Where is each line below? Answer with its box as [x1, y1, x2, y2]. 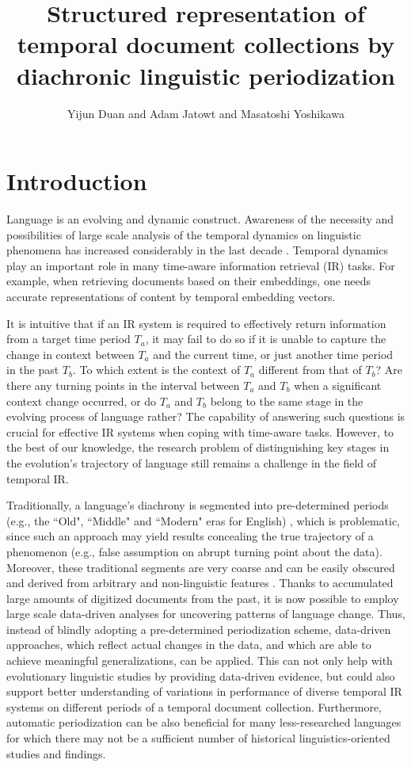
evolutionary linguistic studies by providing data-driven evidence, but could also [6, 667, 395, 684]
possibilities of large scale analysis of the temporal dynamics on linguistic [6, 226, 361, 242]
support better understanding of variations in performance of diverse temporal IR [6, 683, 402, 700]
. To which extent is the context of [73, 361, 241, 378]
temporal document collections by [17, 28, 395, 60]
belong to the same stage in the [210, 392, 363, 409]
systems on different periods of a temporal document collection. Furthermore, [6, 698, 382, 715]
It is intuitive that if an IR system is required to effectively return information [6, 315, 386, 331]
